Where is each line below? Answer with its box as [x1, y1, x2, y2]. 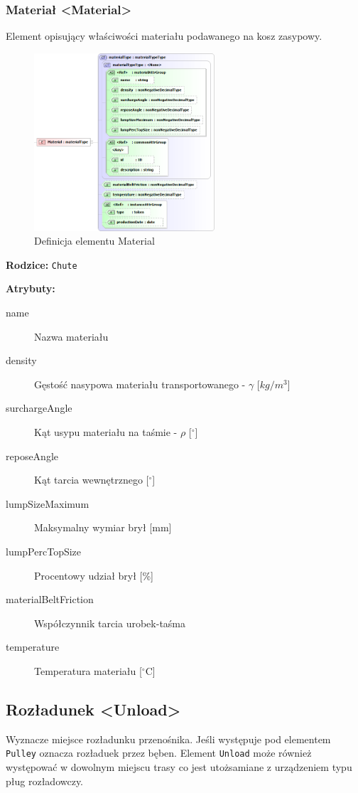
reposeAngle [6, 448, 59, 463]
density [6, 353, 37, 368]
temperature [6, 639, 60, 654]
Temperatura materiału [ [34, 663, 142, 678]
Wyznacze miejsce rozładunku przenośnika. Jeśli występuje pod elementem [6, 731, 331, 746]
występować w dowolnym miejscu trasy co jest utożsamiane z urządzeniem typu [6, 759, 352, 774]
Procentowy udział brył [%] [34, 568, 153, 582]
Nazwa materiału [34, 329, 109, 344]
